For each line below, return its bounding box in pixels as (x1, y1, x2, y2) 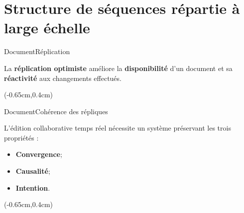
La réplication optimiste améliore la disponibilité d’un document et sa (4, 63, 233, 73)
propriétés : (4, 132, 39, 142)
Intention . (15, 182, 50, 193)
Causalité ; (15, 166, 50, 176)
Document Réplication (4, 46, 70, 57)
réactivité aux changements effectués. (4, 72, 122, 83)
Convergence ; (15, 149, 62, 159)
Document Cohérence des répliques (4, 106, 108, 116)
